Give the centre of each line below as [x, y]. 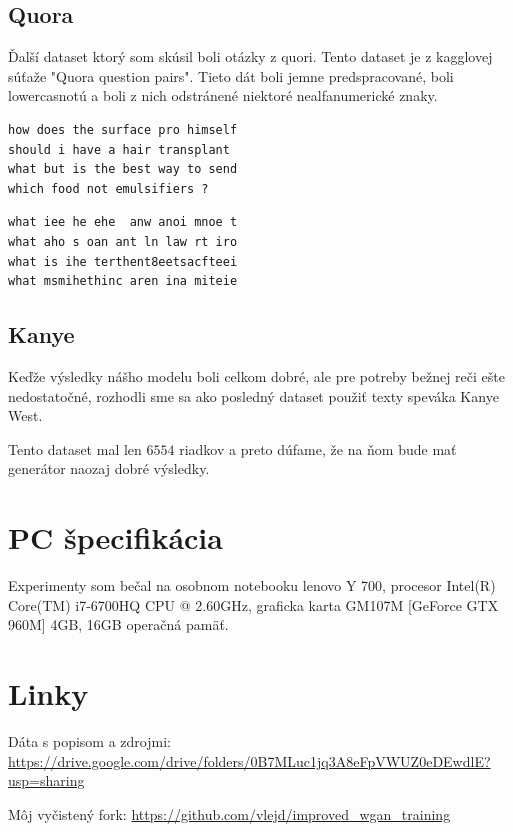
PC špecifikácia [115, 537]
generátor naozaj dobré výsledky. [109, 468]
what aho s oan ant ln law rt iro [123, 241]
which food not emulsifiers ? [108, 188]
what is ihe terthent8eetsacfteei [123, 261]
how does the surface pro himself [123, 129]
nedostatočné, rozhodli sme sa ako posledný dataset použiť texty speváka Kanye [253, 395]
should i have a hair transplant [119, 149]
